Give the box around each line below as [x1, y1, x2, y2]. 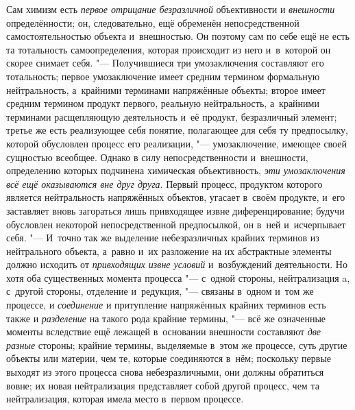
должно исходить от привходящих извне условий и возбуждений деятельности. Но [6, 257, 347, 272]
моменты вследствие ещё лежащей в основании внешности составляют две [6, 324, 321, 339]
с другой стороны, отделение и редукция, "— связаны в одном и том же [6, 284, 314, 298]
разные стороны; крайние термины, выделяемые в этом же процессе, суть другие [6, 337, 347, 352]
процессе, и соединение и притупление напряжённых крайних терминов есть [6, 298, 326, 312]
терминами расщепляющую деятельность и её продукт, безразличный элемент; [6, 109, 337, 123]
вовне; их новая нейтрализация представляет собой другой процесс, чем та [6, 378, 319, 392]
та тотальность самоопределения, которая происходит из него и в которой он [6, 42, 331, 56]
